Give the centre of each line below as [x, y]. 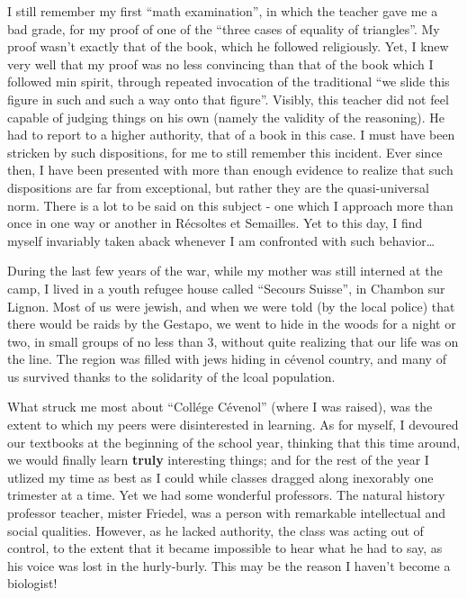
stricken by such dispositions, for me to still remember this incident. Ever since [225, 152]
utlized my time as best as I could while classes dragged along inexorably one [220, 477]
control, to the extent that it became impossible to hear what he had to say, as [225, 548]
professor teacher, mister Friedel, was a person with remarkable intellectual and [226, 513]
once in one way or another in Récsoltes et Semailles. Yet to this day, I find [215, 223]
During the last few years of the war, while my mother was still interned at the [225, 271]
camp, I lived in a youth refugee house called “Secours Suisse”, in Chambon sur [226, 288]
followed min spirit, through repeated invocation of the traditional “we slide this [229, 82]
